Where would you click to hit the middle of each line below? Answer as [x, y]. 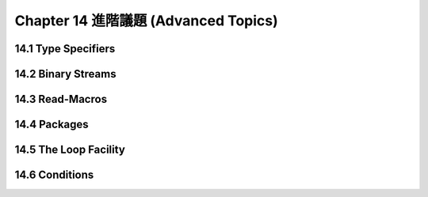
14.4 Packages [52, 125]
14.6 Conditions [54, 175]
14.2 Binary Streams [65, 74]
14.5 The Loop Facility [70, 150]
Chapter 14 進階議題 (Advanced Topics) [147, 21]
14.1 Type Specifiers [65, 49]
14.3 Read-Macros [61, 99]
